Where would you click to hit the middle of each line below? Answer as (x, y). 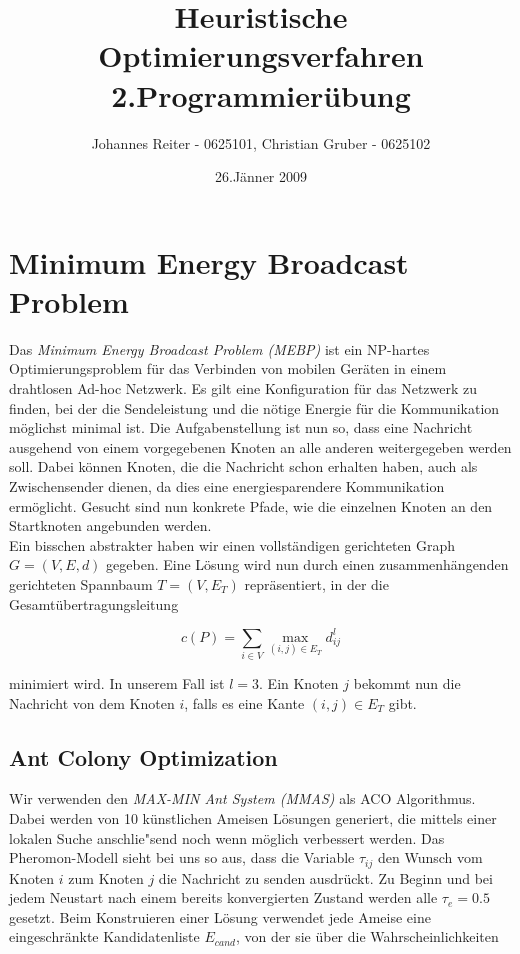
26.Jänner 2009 (261, 176)
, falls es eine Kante (244, 702)
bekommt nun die (407, 682)
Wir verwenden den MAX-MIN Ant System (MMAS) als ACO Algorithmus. (242, 798)
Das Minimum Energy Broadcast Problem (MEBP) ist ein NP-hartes (219, 348)
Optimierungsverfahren (261, 55)
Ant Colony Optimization (143, 756)
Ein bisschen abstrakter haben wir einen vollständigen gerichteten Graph (232, 544)
